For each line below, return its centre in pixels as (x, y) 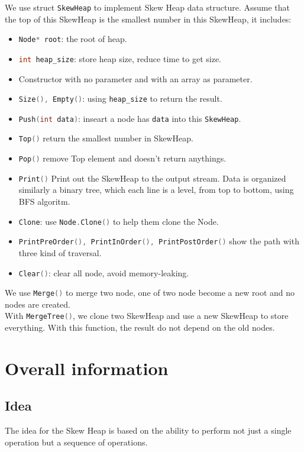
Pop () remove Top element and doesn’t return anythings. (122, 158)
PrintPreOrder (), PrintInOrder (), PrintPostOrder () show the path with (159, 241)
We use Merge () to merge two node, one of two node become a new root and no (150, 293)
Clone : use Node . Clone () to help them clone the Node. (119, 221)
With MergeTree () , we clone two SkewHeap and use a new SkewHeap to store (147, 316)
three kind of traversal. (60, 252)
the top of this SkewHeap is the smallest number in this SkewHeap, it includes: (148, 19)
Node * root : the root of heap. (73, 39)
